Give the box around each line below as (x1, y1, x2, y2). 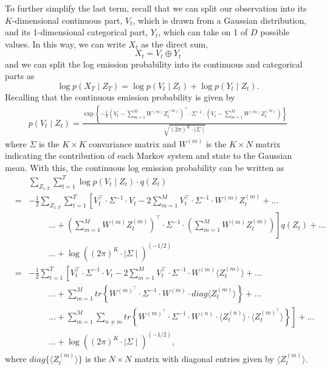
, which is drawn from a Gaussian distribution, (132, 13, 307, 26)
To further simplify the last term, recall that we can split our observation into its (5, 2, 307, 14)
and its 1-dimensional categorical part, (5, 26, 148, 38)
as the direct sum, (141, 37, 208, 50)
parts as (5, 69, 35, 82)
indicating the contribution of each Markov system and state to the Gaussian (5, 149, 292, 162)
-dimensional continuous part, (12, 13, 123, 26)
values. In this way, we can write (5, 37, 126, 50)
